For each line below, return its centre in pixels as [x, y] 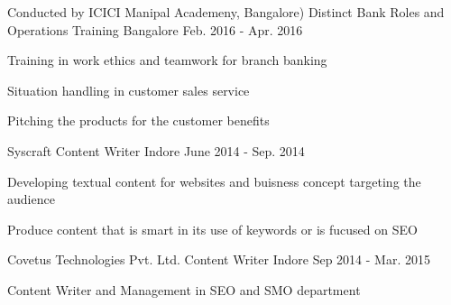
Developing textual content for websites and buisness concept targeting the [214, 181]
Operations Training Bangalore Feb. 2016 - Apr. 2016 [155, 29]
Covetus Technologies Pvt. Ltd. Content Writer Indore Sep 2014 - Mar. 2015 [219, 259]
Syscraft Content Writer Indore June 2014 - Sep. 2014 [156, 150]
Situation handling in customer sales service [129, 90]
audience [31, 199]
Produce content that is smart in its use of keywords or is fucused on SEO [212, 229]
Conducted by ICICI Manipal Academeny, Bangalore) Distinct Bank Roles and [226, 12]
